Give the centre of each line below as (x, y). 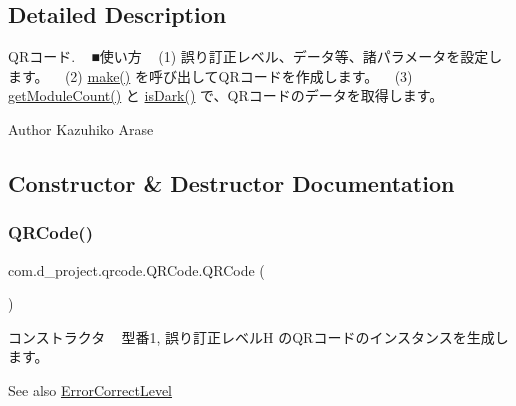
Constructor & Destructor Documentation (231, 182)
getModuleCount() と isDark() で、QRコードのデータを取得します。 (226, 95)
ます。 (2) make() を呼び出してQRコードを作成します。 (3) (210, 75)
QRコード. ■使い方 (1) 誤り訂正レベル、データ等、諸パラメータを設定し (255, 56)
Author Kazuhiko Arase (81, 128)
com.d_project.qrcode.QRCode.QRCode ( (136, 269)
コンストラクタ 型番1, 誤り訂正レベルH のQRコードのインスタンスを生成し (258, 336)
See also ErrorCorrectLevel (90, 389)
